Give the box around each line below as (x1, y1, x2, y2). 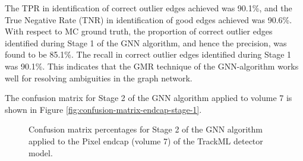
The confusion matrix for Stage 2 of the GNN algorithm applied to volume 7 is (5, 91, 292, 104)
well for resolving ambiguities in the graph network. (5, 71, 192, 84)
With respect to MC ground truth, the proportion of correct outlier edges (5, 25, 273, 37)
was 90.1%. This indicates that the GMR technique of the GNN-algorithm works (5, 59, 299, 72)
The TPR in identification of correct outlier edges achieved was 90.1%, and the (5, 2, 292, 14)
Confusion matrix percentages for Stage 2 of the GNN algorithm (29, 123, 263, 135)
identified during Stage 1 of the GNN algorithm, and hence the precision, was (5, 36, 287, 49)
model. (29, 146, 53, 159)
